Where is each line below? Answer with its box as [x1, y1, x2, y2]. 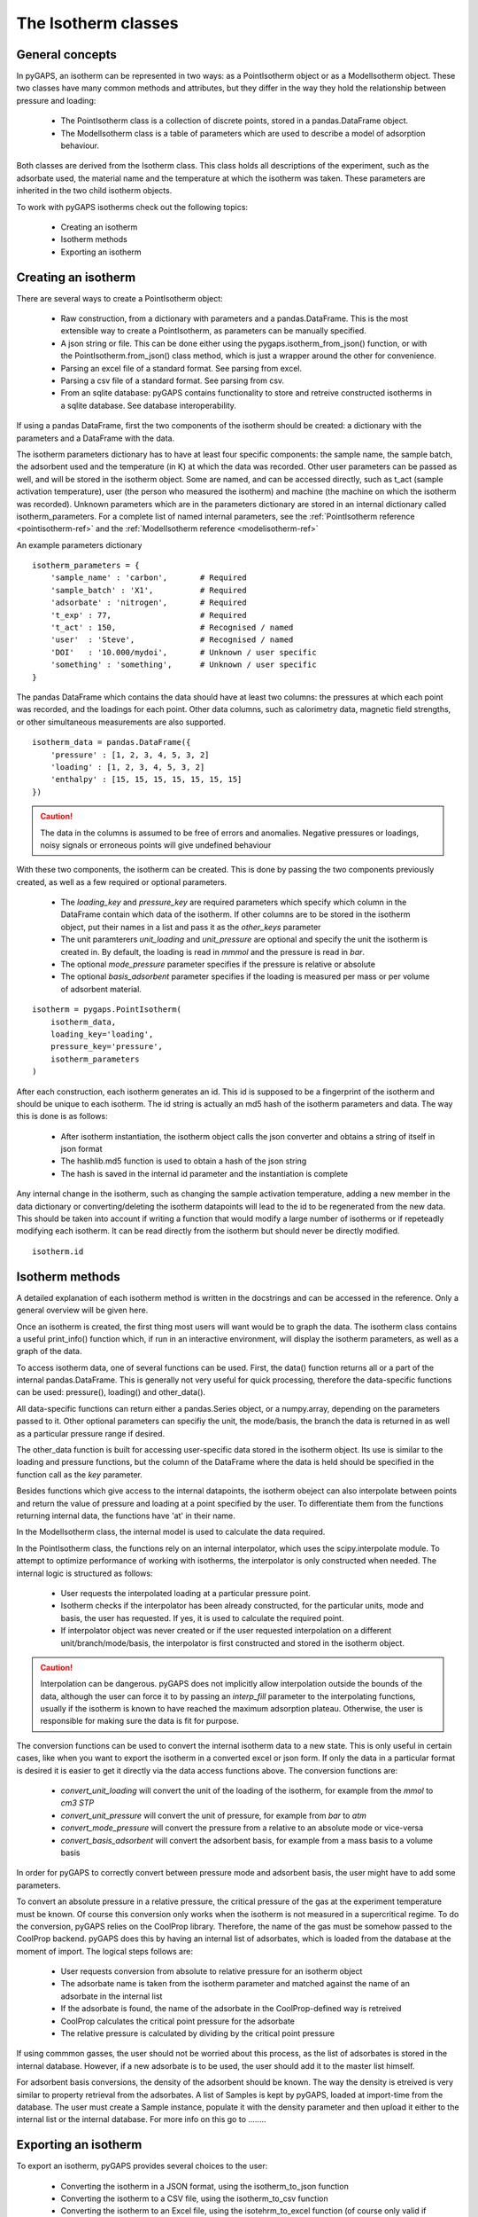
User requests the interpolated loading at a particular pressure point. [60, 1587, 312, 1598]
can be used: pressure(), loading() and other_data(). [16, 1387, 206, 1398]
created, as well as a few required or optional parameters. [16, 876, 227, 887]
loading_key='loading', [50, 1029, 154, 1039]
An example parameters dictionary [16, 539, 143, 550]
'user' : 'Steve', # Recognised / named [50, 635, 294, 645]
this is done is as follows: [16, 1111, 108, 1122]
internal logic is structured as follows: [16, 1568, 153, 1579]
